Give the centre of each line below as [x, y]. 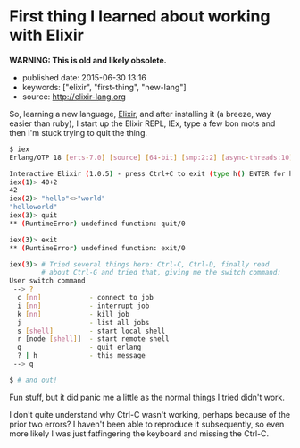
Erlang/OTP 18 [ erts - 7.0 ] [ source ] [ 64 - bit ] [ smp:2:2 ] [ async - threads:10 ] [151, 157]
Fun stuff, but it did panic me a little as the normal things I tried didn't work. [147, 397]
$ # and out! [33, 380]
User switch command [48, 281]
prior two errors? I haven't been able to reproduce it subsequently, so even [147, 424]
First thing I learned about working [140, 17]
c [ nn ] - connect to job [85, 298]
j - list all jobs [83, 322]
